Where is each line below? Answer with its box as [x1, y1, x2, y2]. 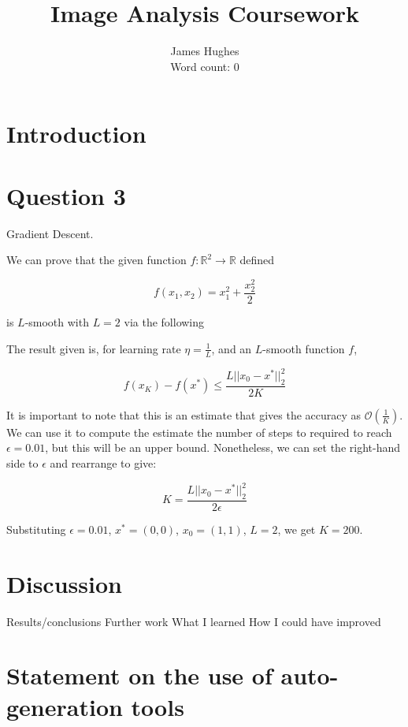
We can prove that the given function [6, 252, 187, 268]
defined [239, 252, 275, 268]
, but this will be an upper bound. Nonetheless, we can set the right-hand [45, 439, 400, 456]
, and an [211, 340, 252, 356]
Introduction [6, 117, 147, 150]
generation [6, 690, 123, 722]
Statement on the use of [6, 659, 273, 692]
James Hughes [170, 43, 239, 59]
